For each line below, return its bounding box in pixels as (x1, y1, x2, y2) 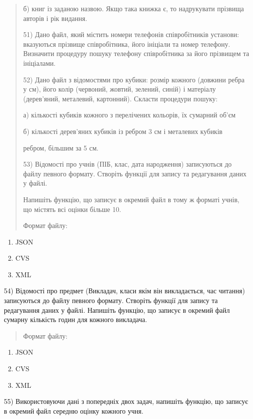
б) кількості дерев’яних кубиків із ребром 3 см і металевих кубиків (23, 126, 223, 136)
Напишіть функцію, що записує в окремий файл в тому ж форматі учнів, (23, 194, 239, 204)
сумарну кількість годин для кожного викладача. (4, 314, 147, 324)
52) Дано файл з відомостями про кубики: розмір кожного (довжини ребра (23, 74, 245, 84)
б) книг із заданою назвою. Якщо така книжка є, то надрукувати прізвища (23, 3, 244, 13)
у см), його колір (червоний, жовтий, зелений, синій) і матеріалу (23, 84, 216, 94)
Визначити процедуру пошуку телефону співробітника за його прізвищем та (23, 48, 249, 58)
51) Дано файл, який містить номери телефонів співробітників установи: (23, 29, 239, 39)
